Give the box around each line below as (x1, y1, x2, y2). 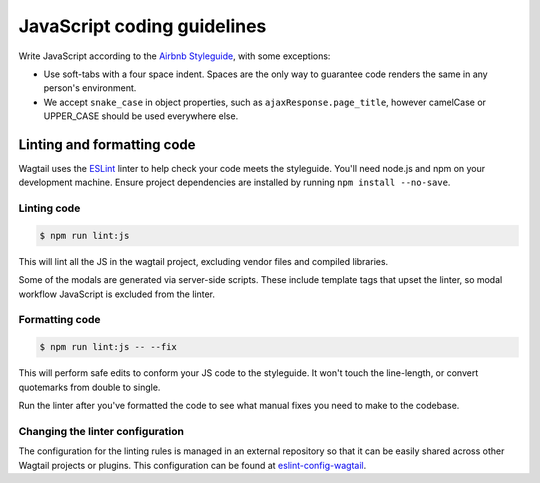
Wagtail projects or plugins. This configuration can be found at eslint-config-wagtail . (18, 459, 367, 471)
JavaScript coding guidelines (18, 15, 267, 37)
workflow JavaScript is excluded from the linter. (18, 288, 215, 300)
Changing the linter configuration (18, 424, 185, 438)
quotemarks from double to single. (18, 381, 161, 393)
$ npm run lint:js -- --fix (39, 341, 177, 353)
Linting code (18, 201, 81, 215)
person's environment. (43, 82, 137, 94)
